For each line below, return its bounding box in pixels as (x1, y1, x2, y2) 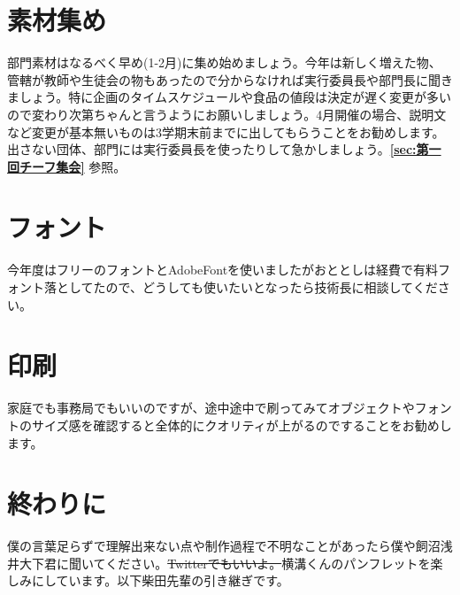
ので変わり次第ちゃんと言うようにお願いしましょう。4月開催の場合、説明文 (7, 104, 447, 123)
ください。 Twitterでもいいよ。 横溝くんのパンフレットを (105, 553, 431, 572)
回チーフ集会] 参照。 (7, 157, 126, 175)
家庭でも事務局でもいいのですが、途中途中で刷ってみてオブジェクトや (7, 398, 415, 417)
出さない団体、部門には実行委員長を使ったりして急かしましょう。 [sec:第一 (7, 140, 441, 158)
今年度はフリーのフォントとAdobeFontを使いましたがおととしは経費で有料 (7, 260, 439, 279)
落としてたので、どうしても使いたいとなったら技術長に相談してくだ (43, 278, 438, 296)
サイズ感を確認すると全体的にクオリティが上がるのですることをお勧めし (31, 415, 452, 434)
